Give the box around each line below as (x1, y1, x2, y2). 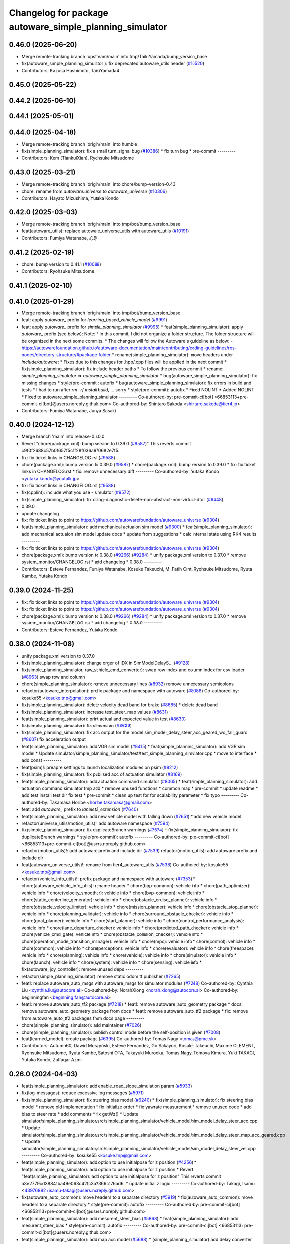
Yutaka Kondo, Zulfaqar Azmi (21, 1057, 82, 1063)
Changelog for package (9, 7, 109, 18)
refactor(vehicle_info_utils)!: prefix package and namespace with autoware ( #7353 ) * (21, 876, 196, 882)
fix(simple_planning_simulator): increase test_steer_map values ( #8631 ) (21, 709, 168, 715)
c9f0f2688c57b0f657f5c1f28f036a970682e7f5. (21, 448, 120, 454)
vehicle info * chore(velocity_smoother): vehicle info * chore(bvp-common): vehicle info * (21, 890, 205, 896)
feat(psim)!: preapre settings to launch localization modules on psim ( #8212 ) (21, 764, 178, 770)
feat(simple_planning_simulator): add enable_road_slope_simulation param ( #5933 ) (21, 1083, 192, 1089)
